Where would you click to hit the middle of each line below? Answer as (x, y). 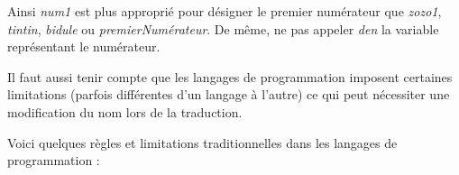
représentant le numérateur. (84, 46)
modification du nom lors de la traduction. (125, 111)
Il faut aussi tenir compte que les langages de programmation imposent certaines (230, 76)
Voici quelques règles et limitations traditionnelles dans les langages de (202, 142)
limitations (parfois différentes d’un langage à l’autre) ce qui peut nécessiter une (229, 94)
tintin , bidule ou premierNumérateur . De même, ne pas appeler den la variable (223, 28)
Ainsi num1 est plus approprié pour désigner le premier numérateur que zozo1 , (225, 11)
